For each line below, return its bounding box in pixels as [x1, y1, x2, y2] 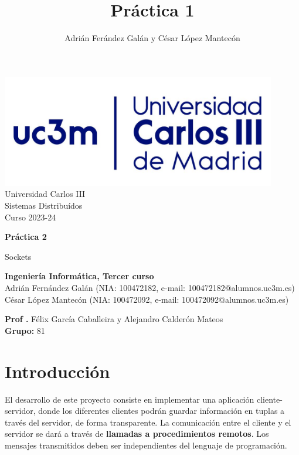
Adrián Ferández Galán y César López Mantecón [64, 32, 240, 44]
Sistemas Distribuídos [5, 199, 83, 212]
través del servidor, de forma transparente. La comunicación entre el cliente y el [5, 416, 291, 428]
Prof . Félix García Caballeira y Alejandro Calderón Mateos [5, 313, 223, 325]
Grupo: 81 [5, 324, 45, 336]
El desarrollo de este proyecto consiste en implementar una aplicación [5, 393, 254, 405]
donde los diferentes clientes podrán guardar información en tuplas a [38, 404, 285, 417]
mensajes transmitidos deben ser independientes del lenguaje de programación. [5, 439, 287, 451]
